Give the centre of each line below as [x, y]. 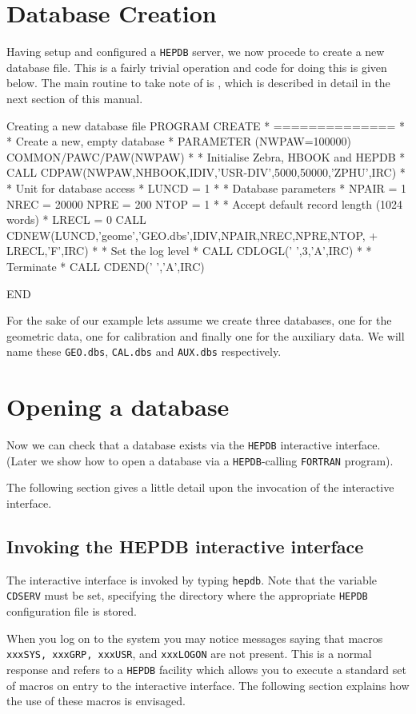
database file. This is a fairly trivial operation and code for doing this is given [197, 67]
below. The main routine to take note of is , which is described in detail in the [198, 83]
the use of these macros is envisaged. [96, 701]
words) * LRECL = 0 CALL [76, 219]
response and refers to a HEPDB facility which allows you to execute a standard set [206, 669]
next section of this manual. [75, 98]
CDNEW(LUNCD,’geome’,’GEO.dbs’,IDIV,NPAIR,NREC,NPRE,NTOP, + [192, 235]
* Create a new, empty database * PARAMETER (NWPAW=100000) [179, 141]
